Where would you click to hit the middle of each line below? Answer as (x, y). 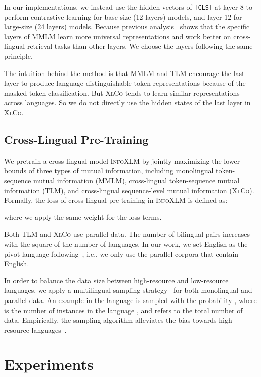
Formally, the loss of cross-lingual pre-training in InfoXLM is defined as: (116, 200)
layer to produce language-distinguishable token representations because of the (125, 83)
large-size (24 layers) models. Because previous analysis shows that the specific (127, 26)
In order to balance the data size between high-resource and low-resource (116, 280)
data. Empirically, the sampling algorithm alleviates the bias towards (110, 320)
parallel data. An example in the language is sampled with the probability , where (130, 300)
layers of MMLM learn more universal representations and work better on (118, 36)
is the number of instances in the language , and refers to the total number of (123, 310)
